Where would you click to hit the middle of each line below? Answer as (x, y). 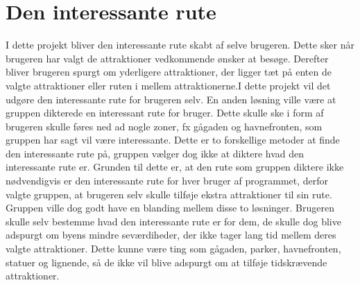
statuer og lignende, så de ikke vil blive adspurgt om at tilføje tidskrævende (166, 262)
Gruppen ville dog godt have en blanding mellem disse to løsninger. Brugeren (170, 208)
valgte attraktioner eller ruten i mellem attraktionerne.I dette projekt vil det (168, 85)
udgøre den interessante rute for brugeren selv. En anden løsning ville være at (171, 99)
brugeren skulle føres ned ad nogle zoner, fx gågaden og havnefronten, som (164, 126)
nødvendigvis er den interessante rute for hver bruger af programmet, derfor (167, 181)
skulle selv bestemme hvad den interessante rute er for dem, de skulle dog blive (173, 221)
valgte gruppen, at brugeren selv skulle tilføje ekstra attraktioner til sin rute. (169, 194)
